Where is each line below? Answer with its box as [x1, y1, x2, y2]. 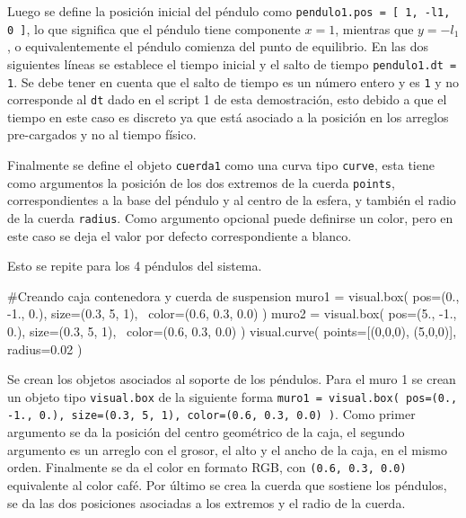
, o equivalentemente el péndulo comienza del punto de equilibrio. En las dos [7, 37, 428, 56]
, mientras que [335, 19, 414, 38]
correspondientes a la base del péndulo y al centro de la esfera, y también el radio [7, 191, 456, 210]
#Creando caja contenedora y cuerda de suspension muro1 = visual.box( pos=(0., [7, 286, 460, 305]
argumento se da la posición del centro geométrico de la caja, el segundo [7, 423, 405, 442]
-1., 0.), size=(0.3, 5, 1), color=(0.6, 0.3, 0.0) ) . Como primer [7, 405, 416, 424]
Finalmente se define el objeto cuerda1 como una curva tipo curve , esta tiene [7, 156, 435, 174]
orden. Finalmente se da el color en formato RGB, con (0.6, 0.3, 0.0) [7, 458, 407, 477]
